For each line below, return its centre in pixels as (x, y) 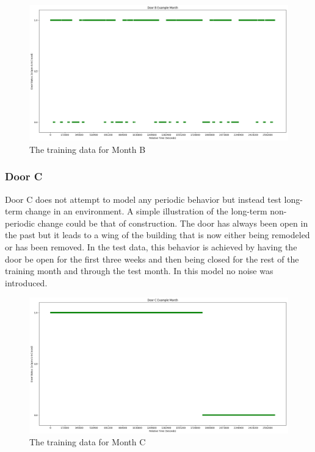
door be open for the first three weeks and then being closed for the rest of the (152, 259)
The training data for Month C (88, 442)
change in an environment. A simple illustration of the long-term (146, 211)
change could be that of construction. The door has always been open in (173, 223)
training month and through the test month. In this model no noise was (139, 271)
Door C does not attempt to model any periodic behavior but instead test (143, 199)
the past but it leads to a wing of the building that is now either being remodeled (157, 235)
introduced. (26, 282)
